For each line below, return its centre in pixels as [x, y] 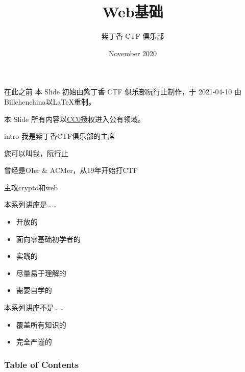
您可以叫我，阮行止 [36, 153]
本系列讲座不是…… [34, 307]
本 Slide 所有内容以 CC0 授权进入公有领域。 [75, 119]
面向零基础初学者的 [48, 239]
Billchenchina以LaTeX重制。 [50, 101]
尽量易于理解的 [41, 273]
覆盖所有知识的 [41, 324]
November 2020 [133, 53]
